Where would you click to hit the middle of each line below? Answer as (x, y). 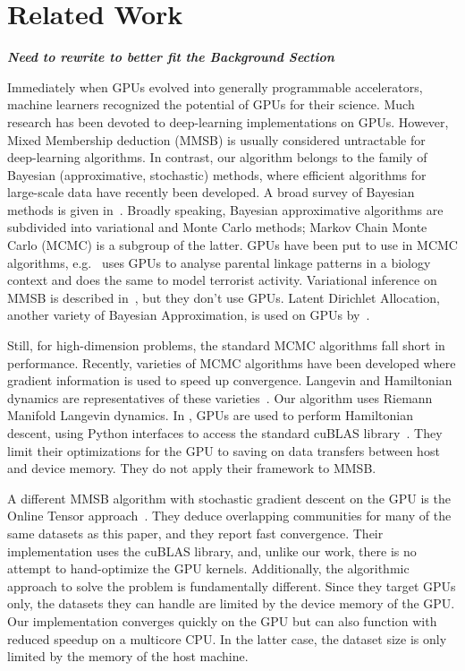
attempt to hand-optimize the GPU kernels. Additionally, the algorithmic (208, 568)
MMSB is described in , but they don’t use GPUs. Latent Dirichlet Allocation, (224, 297)
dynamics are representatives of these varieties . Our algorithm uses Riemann (220, 397)
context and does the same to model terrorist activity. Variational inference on (222, 280)
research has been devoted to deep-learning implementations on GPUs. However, (228, 121)
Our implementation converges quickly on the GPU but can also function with (222, 620)
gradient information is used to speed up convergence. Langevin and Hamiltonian (230, 380)
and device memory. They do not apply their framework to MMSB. (192, 468)
